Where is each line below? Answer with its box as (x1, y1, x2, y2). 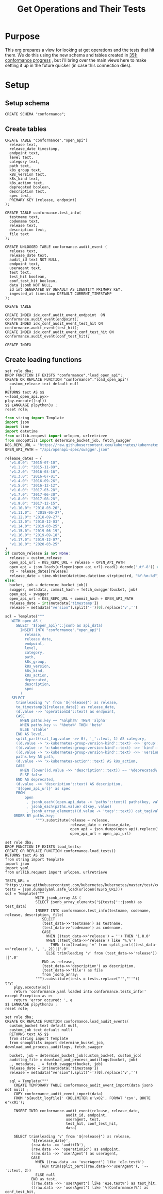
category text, (9, 159, 40, 164)
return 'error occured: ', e (14, 998, 73, 1003)
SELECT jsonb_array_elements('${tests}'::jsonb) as (35, 900, 142, 905)
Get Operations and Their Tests (17, 3, 146, 15)
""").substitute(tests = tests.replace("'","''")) (35, 976, 140, 982)
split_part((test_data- (109, 942, 158, 948)
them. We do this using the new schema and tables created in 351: (5, 52, 138, 58)
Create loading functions (5, 355, 82, 364)
